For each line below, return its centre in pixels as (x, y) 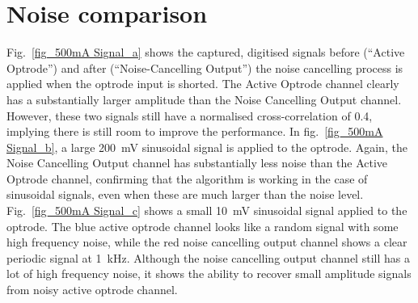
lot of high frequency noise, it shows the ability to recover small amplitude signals (209, 274)
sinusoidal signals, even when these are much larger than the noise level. (185, 194)
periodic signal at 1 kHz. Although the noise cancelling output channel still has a (208, 257)
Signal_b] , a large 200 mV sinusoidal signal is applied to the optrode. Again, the (207, 147)
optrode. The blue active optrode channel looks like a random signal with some (203, 226)
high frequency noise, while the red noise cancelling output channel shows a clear (207, 242)
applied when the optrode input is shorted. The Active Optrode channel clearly (203, 84)
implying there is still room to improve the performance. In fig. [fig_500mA (195, 131)
